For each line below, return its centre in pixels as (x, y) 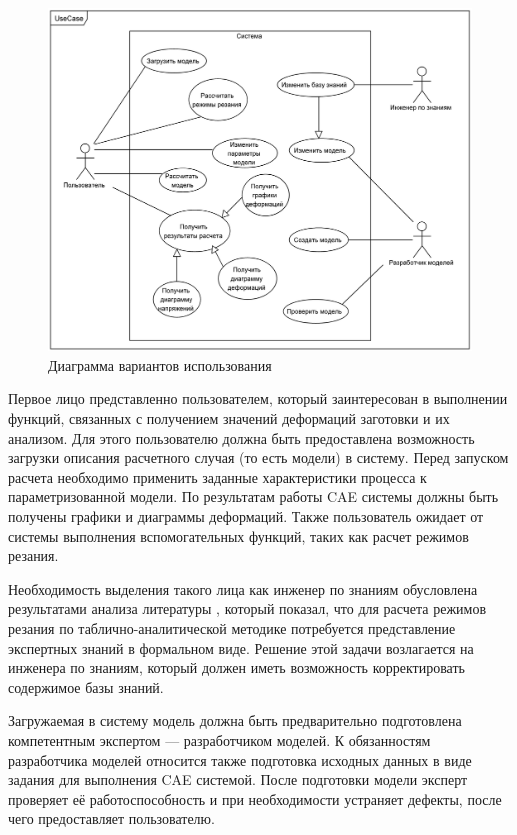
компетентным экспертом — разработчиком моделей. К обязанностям (219, 739)
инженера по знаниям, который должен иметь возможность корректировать (236, 667)
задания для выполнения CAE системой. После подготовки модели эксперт (238, 779)
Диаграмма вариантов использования (160, 364)
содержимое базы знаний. (86, 686)
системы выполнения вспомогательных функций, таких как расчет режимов (238, 535)
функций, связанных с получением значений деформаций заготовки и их (229, 418)
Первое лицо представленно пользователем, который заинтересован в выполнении (258, 398)
